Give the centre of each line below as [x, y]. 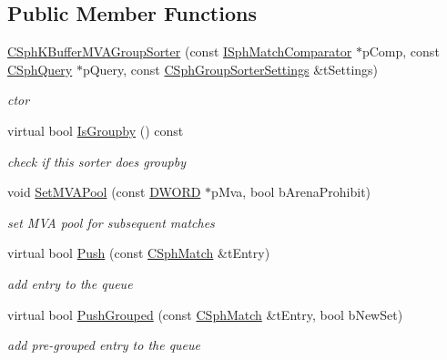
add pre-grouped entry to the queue [104, 345]
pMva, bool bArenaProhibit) [291, 192]
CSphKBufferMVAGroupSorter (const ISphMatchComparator [180, 51]
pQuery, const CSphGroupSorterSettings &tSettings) [230, 69]
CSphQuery [40, 69]
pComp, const [401, 51]
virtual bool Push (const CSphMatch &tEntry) [139, 253]
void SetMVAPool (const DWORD [104, 192]
